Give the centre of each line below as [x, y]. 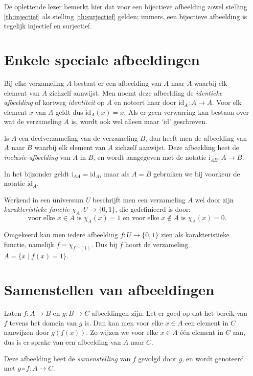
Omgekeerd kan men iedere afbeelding [61, 235]
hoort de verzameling [157, 244]
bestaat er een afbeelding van [117, 83]
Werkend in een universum [44, 199]
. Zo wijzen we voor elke [122, 332]
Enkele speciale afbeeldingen [102, 59]
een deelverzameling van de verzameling [78, 138]
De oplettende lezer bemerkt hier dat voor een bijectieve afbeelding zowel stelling [126, 6]
